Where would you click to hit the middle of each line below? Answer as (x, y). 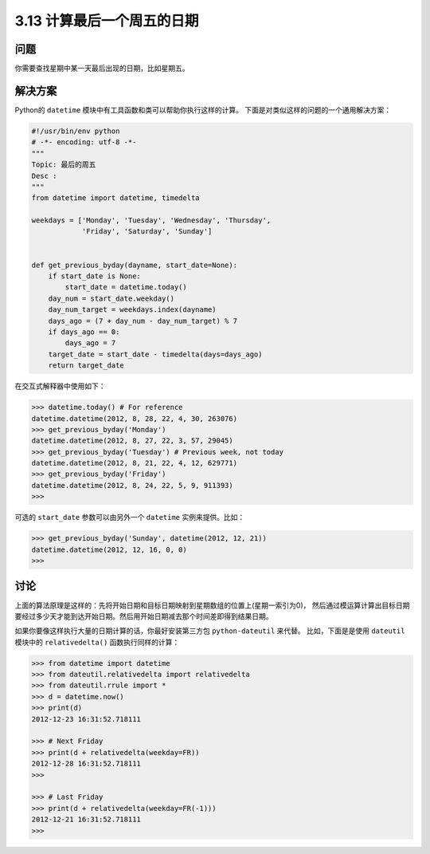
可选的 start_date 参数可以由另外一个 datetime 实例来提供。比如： (130, 518)
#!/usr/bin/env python (76, 131)
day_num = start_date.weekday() (111, 298)
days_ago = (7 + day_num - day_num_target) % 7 (143, 321)
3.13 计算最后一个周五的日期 (107, 21)
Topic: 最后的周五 (64, 165)
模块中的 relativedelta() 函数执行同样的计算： (97, 642)
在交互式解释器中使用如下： (60, 386)
